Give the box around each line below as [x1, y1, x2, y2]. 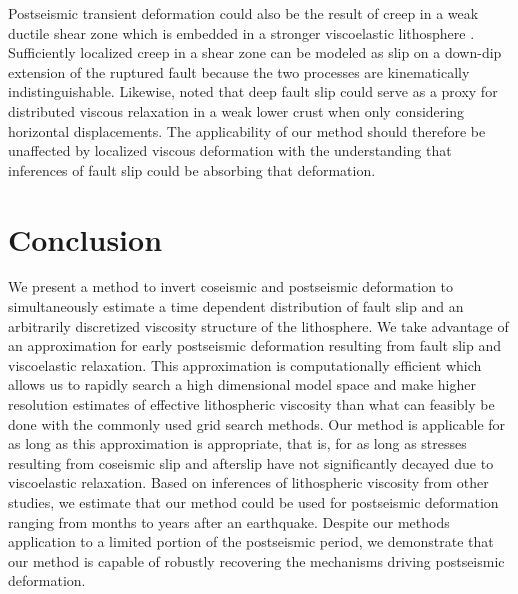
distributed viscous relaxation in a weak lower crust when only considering [8, 100, 464, 121]
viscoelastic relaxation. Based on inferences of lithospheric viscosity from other [8, 472, 489, 493]
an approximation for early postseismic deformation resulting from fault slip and [8, 335, 502, 356]
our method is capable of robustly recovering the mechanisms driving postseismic [8, 550, 505, 571]
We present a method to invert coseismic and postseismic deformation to [8, 276, 454, 297]
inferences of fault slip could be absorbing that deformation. [8, 159, 376, 180]
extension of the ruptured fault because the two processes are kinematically [8, 61, 470, 82]
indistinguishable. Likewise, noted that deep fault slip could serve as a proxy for [8, 81, 498, 102]
